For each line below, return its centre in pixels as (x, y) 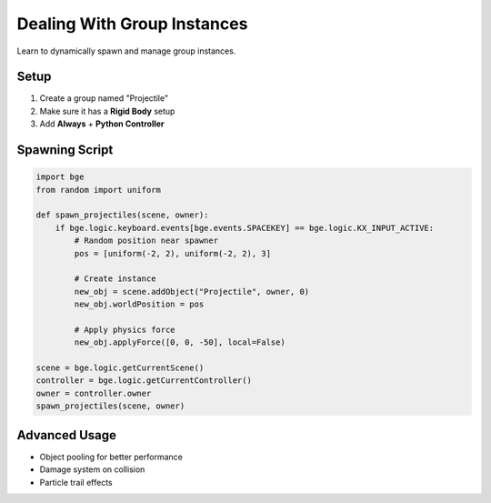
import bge (60, 177)
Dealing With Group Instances (132, 24)
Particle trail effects (76, 482)
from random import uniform (98, 190)
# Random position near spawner (146, 241)
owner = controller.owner (94, 393)
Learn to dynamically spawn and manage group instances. (126, 51)
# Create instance (115, 279)
